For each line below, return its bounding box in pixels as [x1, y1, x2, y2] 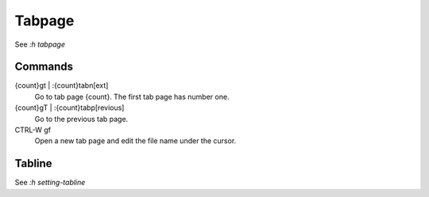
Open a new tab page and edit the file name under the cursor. [34, 136, 237, 146]
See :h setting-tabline [14, 178, 86, 188]
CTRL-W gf [14, 125, 52, 134]
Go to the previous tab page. [34, 114, 129, 123]
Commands [14, 60, 74, 74]
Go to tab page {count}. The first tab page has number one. [34, 92, 230, 101]
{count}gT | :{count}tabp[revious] [14, 103, 125, 112]
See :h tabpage [14, 40, 65, 49]
